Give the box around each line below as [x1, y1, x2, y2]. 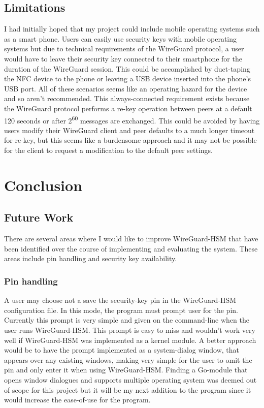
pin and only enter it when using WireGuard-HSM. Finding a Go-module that [4, 364, 248, 375]
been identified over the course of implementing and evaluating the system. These [4, 243, 258, 254]
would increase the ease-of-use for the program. [4, 394, 151, 405]
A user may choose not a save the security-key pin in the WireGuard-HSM [4, 295, 237, 305]
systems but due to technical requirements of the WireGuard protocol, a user [4, 43, 244, 54]
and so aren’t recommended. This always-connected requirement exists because [4, 93, 250, 104]
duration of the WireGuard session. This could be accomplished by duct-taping [4, 63, 250, 74]
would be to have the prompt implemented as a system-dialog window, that [4, 344, 240, 355]
